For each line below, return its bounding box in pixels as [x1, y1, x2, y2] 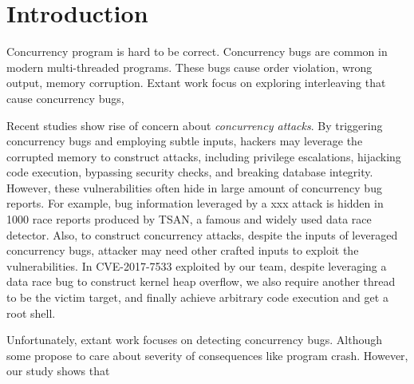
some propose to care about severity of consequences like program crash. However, [6, 346, 408, 363]
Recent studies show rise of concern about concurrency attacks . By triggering [6, 117, 383, 133]
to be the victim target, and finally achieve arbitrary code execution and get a [6, 289, 388, 306]
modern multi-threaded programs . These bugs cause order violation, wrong [6, 58, 373, 75]
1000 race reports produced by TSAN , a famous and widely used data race [6, 211, 372, 228]
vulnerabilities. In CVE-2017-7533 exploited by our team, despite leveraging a [6, 257, 387, 274]
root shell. [6, 304, 56, 321]
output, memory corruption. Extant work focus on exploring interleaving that [6, 74, 386, 91]
